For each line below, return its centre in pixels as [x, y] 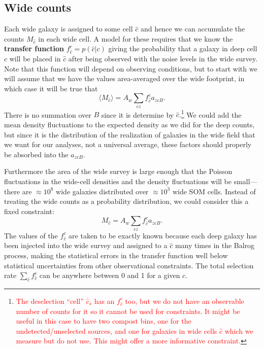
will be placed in [35, 58]
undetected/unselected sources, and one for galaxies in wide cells [117, 330]
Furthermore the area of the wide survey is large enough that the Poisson [118, 171]
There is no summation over [48, 114]
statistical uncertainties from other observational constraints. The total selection [129, 265]
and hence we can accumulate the [193, 29]
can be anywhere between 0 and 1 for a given [110, 275]
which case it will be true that [51, 88]
